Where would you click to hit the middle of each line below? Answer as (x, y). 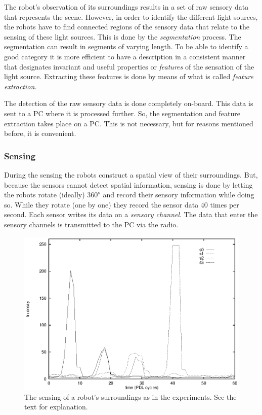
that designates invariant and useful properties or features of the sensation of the (129, 66)
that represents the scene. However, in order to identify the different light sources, (131, 16)
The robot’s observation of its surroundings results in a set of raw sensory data (126, 7)
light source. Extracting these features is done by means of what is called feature (129, 76)
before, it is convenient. (40, 133)
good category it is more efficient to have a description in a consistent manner (125, 56)
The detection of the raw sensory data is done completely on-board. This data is (129, 103)
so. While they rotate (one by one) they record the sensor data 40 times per (122, 204)
